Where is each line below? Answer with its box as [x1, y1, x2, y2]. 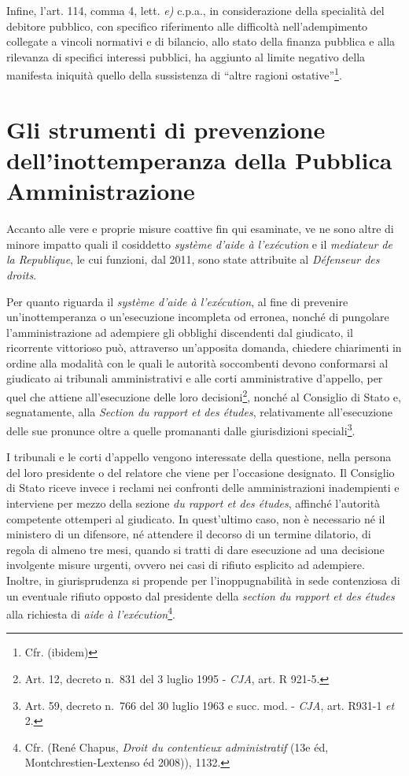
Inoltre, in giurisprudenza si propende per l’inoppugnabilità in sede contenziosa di [6, 571, 400, 588]
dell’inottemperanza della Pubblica [6, 144, 392, 176]
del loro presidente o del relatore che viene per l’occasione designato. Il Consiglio [6, 464, 395, 480]
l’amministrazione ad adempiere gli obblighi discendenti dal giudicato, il [6, 323, 353, 340]
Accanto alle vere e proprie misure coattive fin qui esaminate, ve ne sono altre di [6, 220, 394, 237]
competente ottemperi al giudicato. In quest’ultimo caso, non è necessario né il [6, 510, 385, 527]
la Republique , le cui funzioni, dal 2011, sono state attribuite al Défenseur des [6, 251, 380, 268]
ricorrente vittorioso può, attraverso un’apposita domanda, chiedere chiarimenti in [6, 339, 402, 356]
